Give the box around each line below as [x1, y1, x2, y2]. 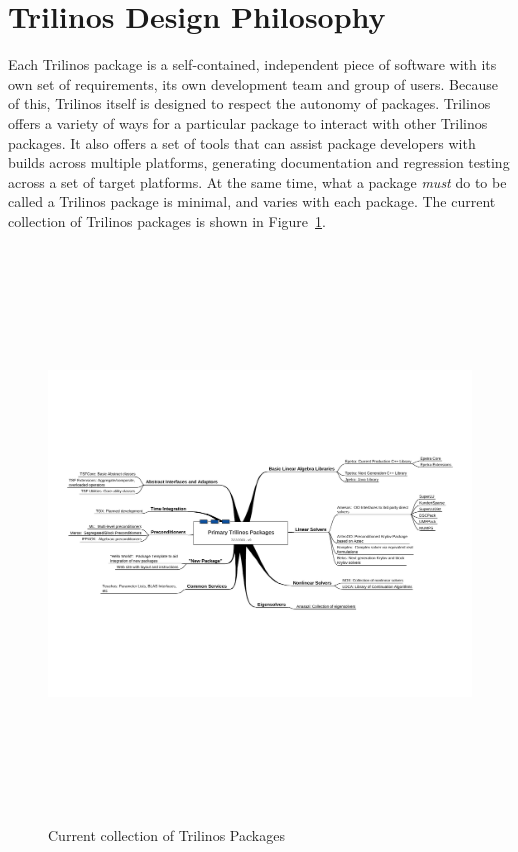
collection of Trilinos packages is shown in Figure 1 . [8, 210, 326, 231]
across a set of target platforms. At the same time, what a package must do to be [8, 171, 507, 192]
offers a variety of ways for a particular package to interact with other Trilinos [8, 112, 488, 133]
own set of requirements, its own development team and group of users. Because [8, 73, 498, 94]
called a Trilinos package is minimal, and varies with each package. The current [8, 191, 496, 212]
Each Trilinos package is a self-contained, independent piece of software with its [8, 54, 497, 75]
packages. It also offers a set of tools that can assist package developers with [8, 132, 476, 153]
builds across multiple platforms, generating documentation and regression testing [8, 152, 510, 173]
